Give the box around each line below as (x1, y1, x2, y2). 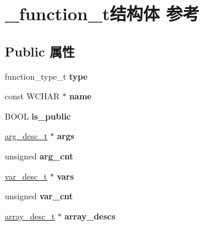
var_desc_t (5, 169, 48, 182)
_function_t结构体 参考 (5, 1, 200, 26)
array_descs (64, 209, 115, 222)
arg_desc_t (5, 130, 48, 142)
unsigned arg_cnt (5, 149, 74, 162)
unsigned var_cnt (5, 190, 73, 202)
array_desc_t (5, 209, 55, 222)
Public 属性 (5, 42, 75, 60)
